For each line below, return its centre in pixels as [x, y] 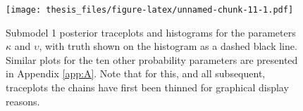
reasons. [23, 101]
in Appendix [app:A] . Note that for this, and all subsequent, [136, 73]
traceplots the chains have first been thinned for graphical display [147, 87]
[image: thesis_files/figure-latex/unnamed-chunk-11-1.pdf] [150, 10]
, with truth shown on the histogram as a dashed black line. [168, 46]
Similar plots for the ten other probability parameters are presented [152, 59]
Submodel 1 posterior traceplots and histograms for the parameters [151, 32]
